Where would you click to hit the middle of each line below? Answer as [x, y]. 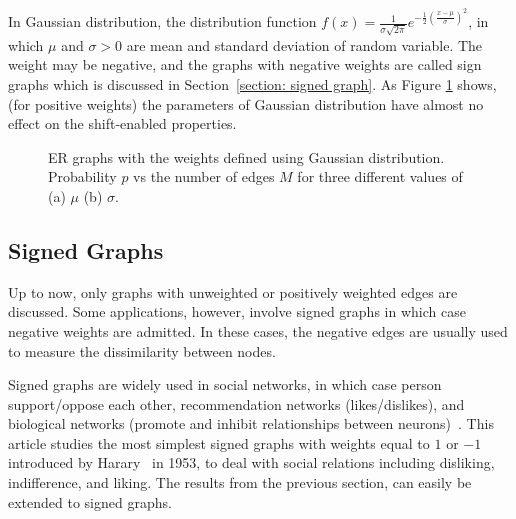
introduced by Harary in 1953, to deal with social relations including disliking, [251, 462]
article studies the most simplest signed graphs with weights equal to [219, 442]
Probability [82, 176]
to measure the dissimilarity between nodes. [142, 350]
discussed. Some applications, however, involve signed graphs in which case [237, 311]
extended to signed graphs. [90, 501]
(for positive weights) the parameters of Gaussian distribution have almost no [246, 103]
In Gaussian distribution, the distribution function [162, 21]
